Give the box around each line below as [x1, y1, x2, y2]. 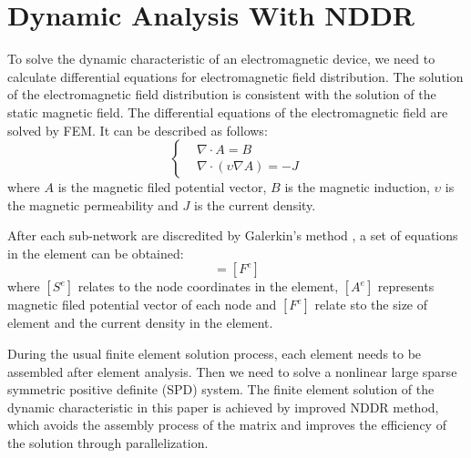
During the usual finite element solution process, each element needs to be [7, 344, 422, 363]
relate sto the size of [314, 295, 428, 314]
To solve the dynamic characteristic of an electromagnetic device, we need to [7, 49, 435, 68]
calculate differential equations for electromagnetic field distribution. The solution [7, 66, 464, 86]
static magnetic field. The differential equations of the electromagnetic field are [7, 102, 448, 121]
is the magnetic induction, [284, 178, 430, 197]
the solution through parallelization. [7, 433, 209, 453]
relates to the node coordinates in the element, [77, 277, 339, 296]
